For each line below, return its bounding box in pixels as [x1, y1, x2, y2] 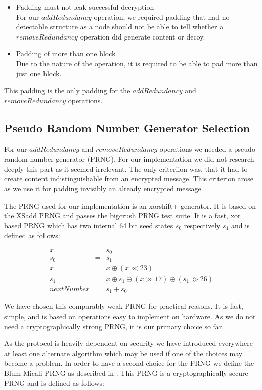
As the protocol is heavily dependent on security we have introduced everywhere [4, 338, 253, 348]
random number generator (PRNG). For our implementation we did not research [4, 153, 254, 164]
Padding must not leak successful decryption [16, 2, 154, 12]
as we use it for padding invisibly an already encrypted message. [4, 183, 203, 193]
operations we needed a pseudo [159, 143, 255, 154]
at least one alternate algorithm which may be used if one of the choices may [4, 347, 243, 358]
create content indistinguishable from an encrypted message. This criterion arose [4, 173, 254, 184]
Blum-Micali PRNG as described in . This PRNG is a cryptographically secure [4, 367, 248, 378]
